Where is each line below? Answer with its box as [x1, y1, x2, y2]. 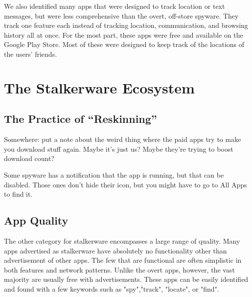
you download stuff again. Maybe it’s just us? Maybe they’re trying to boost [4, 143, 233, 154]
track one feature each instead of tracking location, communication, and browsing [4, 20, 248, 30]
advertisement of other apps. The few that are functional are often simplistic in [4, 255, 242, 265]
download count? [4, 153, 55, 163]
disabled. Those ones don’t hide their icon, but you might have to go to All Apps [4, 179, 247, 189]
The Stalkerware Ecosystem [4, 77, 195, 97]
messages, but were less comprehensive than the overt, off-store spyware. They [4, 10, 239, 21]
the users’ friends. [4, 48, 57, 59]
